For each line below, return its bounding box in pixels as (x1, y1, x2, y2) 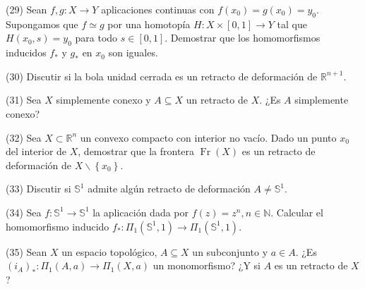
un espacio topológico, (61, 244, 157, 259)
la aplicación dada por (92, 204, 189, 219)
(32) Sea (6, 130, 42, 144)
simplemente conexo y (56, 92, 151, 107)
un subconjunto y (192, 244, 268, 259)
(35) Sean (6, 244, 47, 259)
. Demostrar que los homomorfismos (164, 30, 321, 45)
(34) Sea (6, 204, 42, 219)
